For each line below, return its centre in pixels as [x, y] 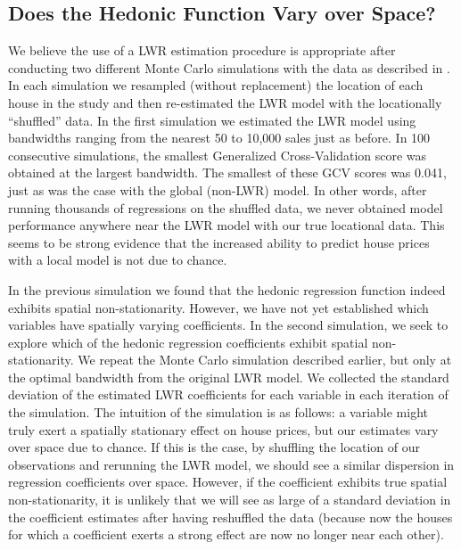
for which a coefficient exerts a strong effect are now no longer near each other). [226, 534]
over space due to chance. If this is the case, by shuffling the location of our [214, 447]
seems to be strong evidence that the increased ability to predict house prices [219, 242]
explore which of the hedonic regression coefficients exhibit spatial [188, 342]
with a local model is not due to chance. [118, 260]
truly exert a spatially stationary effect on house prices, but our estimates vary [223, 429]
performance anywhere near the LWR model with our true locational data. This [226, 225]
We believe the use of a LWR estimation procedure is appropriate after [202, 50]
